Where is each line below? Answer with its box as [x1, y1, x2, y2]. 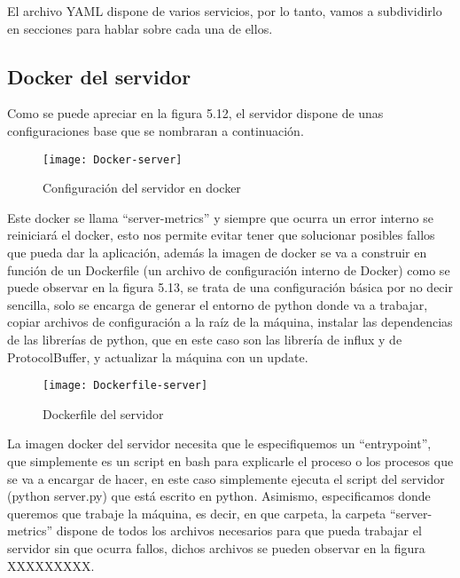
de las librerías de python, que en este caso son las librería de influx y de [7, 329, 402, 348]
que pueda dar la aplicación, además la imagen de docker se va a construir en [7, 243, 427, 262]
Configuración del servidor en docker [43, 178, 241, 197]
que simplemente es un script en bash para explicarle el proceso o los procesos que [7, 452, 454, 471]
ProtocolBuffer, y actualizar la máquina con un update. [7, 347, 308, 366]
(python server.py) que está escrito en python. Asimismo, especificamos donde [7, 487, 431, 505]
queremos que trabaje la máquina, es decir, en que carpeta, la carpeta [7, 503, 386, 522]
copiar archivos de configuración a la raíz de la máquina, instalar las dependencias [7, 313, 453, 331]
